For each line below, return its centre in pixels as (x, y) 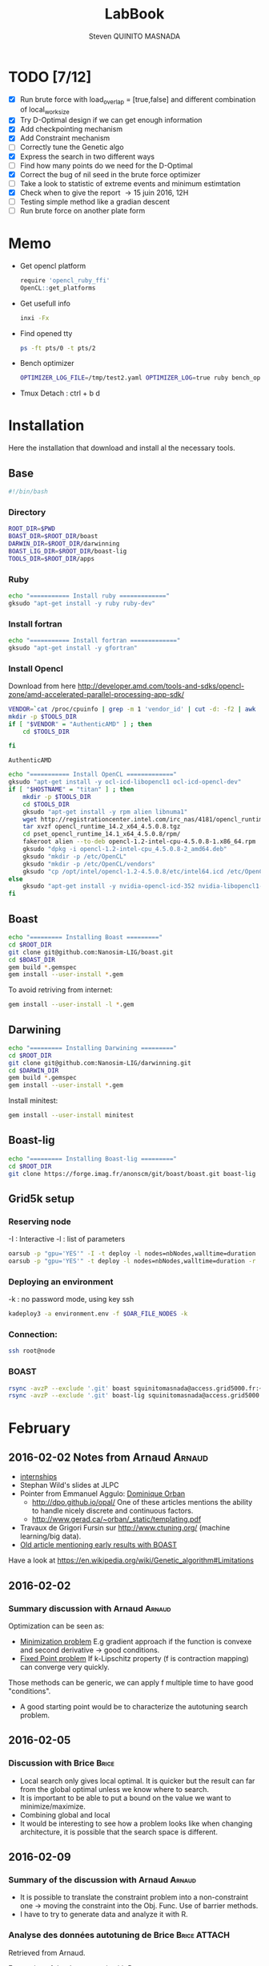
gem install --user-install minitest (71, 1116)
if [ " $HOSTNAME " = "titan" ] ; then (71, 790)
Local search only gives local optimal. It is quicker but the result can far (137, 1781)
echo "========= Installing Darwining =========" (93, 1048)
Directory (27, 512)
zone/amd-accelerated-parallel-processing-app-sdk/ (96, 694)
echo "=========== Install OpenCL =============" (93, 775)
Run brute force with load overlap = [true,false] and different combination (138, 100)
